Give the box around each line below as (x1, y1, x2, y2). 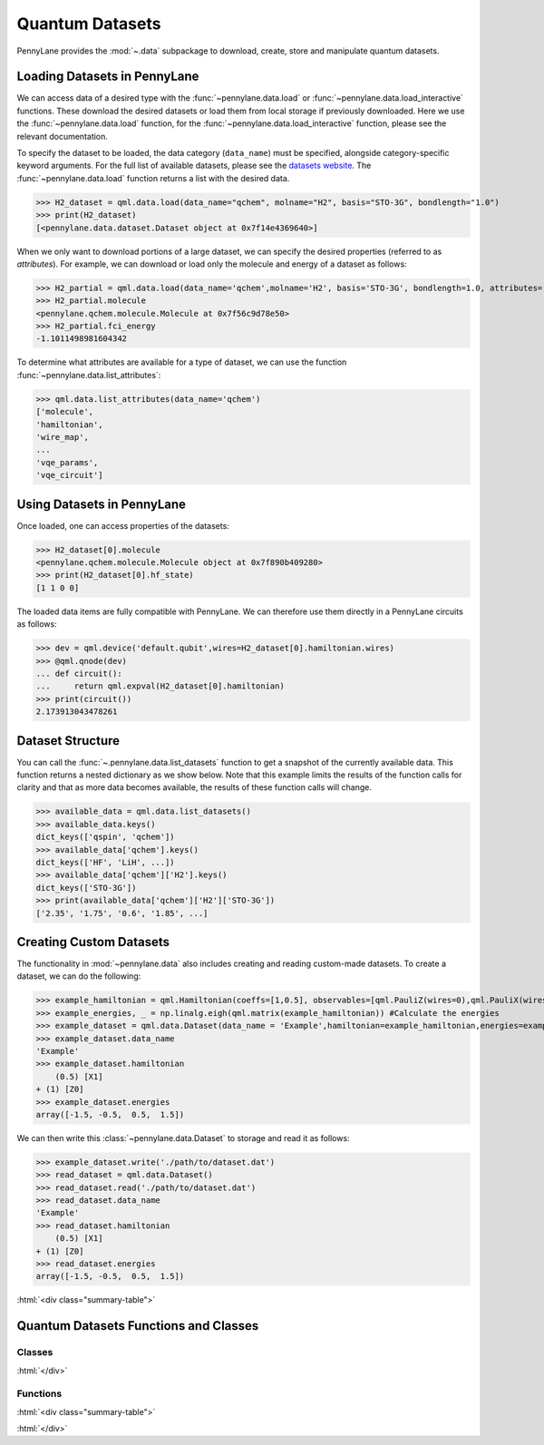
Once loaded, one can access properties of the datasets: (16, 520, 230, 531)
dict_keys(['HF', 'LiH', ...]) (35, 857, 176, 867)
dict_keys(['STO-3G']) (35, 883, 137, 893)
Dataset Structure (16, 733, 121, 748)
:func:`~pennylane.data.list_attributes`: (16, 369, 161, 380)
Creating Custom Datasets (16, 934, 170, 950)
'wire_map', (35, 432, 90, 443)
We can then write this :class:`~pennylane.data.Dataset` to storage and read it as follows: (16, 1132, 350, 1143)
